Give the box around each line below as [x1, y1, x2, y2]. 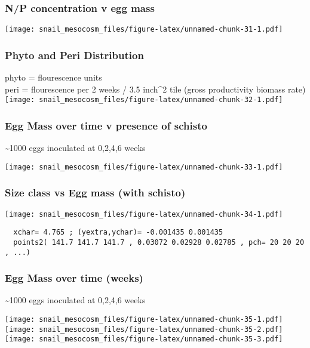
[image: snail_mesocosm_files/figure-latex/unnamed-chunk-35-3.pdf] [5, 335, 283, 344]
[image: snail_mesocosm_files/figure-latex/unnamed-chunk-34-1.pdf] [5, 210, 283, 218]
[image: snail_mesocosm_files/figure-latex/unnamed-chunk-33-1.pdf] [5, 162, 283, 171]
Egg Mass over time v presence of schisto [5, 118, 207, 133]
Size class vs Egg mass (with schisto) [5, 185, 186, 200]
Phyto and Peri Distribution [5, 47, 144, 62]
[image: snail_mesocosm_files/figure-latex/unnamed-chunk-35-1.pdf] [5, 315, 283, 324]
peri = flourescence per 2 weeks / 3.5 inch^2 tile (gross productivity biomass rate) [5, 82, 306, 95]
